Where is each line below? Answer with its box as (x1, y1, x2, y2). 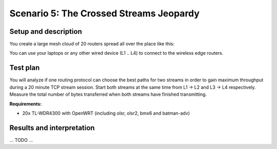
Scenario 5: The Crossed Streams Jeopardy (9, 8, 200, 19)
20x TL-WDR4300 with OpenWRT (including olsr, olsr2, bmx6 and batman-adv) (22, 110, 190, 116)
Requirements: (9, 100, 42, 107)
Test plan (9, 63, 40, 72)
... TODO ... (9, 137, 33, 143)
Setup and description (9, 27, 82, 36)
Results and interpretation (9, 123, 95, 132)
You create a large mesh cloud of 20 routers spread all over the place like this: (9, 41, 175, 47)
